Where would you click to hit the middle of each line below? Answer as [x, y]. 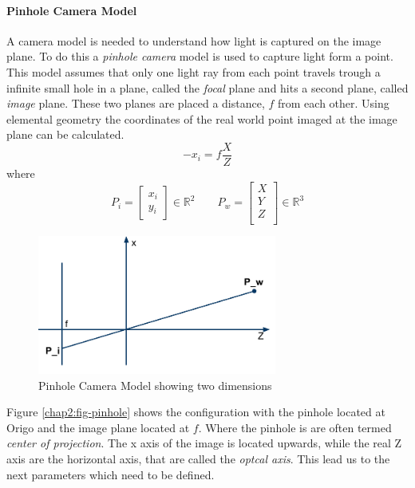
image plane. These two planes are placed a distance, [136, 103]
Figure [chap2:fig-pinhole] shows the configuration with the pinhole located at [196, 412]
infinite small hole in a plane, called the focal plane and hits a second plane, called [207, 87]
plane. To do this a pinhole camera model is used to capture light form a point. [200, 56]
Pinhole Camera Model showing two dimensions [155, 385]
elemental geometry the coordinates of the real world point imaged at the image [202, 118]
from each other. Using [334, 103]
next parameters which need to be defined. [111, 474]
